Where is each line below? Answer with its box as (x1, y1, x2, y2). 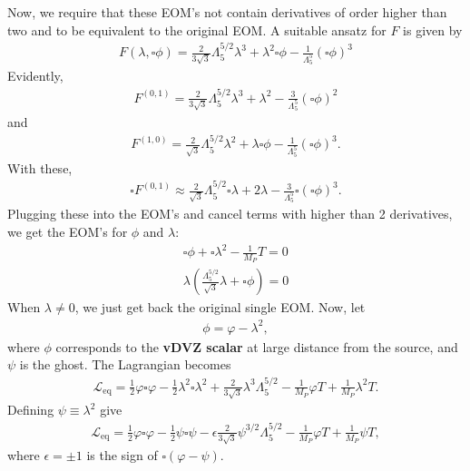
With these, (7, 158, 73, 177)
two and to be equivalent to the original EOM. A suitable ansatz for (7, 20, 387, 39)
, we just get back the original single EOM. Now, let (74, 298, 366, 317)
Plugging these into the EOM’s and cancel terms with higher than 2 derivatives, (7, 204, 453, 223)
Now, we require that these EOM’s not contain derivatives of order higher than (7, 3, 447, 21)
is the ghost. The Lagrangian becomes (19, 355, 231, 374)
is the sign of (86, 446, 158, 465)
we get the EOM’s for (7, 222, 128, 241)
